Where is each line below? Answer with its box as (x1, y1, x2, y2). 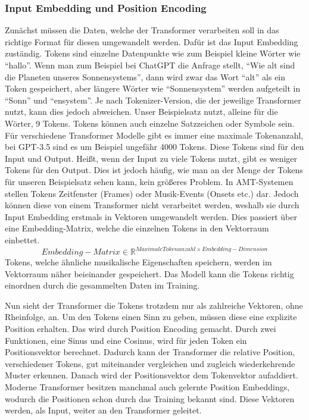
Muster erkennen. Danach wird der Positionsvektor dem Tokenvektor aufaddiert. (5, 369, 298, 381)
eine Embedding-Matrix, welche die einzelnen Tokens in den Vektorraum (5, 222, 269, 234)
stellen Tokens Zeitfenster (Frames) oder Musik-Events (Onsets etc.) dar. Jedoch (5, 187, 299, 199)
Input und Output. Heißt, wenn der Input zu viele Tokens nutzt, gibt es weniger (5, 152, 298, 164)
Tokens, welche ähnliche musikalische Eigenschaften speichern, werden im (5, 256, 272, 268)
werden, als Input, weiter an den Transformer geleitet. (5, 404, 202, 416)
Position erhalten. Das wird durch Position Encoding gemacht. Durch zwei (5, 322, 276, 334)
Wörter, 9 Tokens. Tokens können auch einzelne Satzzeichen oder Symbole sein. (5, 117, 295, 129)
